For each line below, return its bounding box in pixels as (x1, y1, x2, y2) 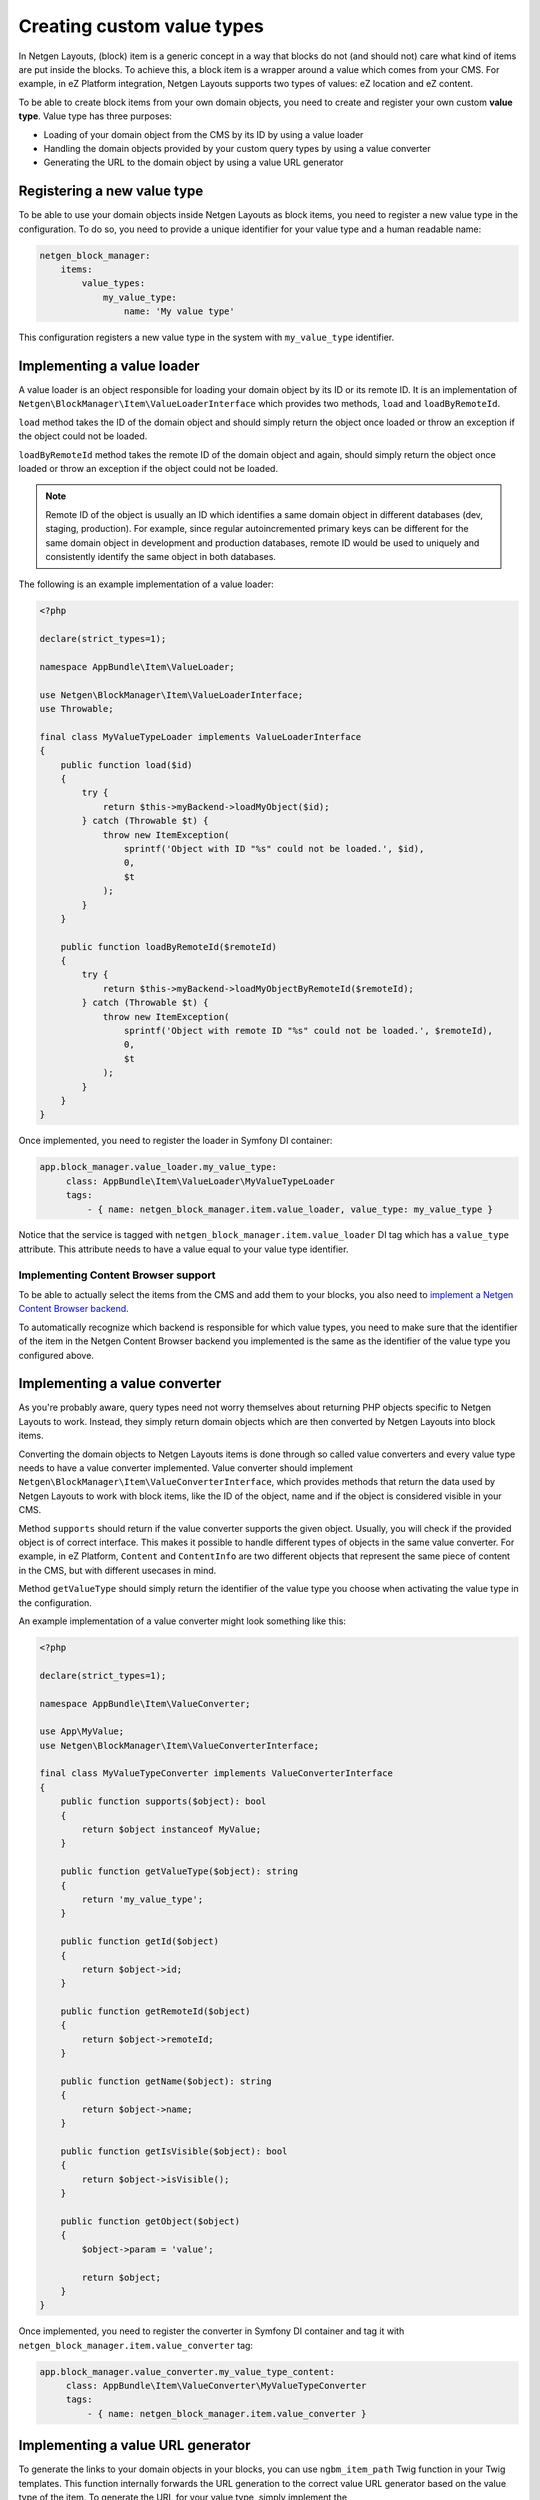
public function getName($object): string (60, 2076, 272, 2087)
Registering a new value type (18, 183, 204, 200)
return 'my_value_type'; (81, 1893, 204, 1905)
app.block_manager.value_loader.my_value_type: (39, 1161, 277, 1173)
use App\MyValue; (39, 1726, 125, 1737)
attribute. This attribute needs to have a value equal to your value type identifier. (18, 1243, 349, 1255)
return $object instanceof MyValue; (81, 1824, 262, 1835)
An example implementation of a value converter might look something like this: (18, 1615, 347, 1627)
